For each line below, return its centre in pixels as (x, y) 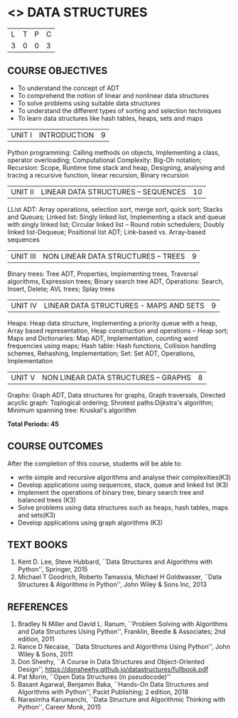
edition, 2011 (36, 639)
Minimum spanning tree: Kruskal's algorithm (72, 410)
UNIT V (23, 377)
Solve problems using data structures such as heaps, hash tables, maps (123, 507)
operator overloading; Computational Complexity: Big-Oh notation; (105, 160)
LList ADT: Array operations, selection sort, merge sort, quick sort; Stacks (115, 209)
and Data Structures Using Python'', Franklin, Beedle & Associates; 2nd (121, 632)
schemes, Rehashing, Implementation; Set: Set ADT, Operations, (101, 353)
